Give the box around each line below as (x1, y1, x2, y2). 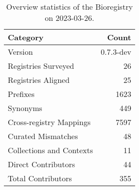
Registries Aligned (8, 74, 70, 85)
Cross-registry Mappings (8, 116, 91, 127)
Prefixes (8, 88, 35, 99)
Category (8, 32, 44, 43)
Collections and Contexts (8, 144, 93, 156)
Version (8, 46, 33, 57)
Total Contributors (8, 173, 72, 184)
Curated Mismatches (8, 130, 78, 142)
